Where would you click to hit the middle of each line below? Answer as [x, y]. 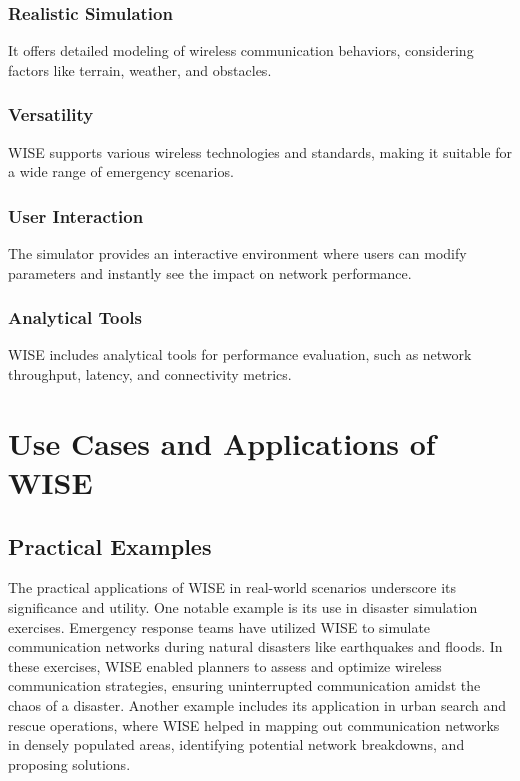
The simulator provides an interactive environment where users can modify [237, 253]
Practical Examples [110, 545]
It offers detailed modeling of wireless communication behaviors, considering [241, 50]
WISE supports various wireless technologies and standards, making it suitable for [260, 151]
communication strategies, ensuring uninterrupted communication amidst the [244, 685]
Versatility [51, 114]
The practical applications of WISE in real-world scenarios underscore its [232, 587]
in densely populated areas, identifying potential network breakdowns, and [236, 744]
